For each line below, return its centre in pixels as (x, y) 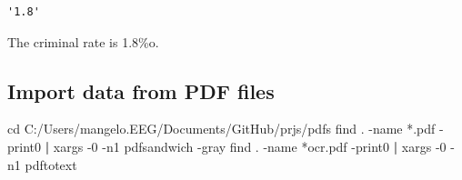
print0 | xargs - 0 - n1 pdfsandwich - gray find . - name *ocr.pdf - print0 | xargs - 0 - (231, 146)
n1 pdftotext (42, 164)
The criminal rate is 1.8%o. (83, 41)
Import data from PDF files (141, 90)
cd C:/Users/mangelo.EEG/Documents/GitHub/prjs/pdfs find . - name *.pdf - (226, 129)
